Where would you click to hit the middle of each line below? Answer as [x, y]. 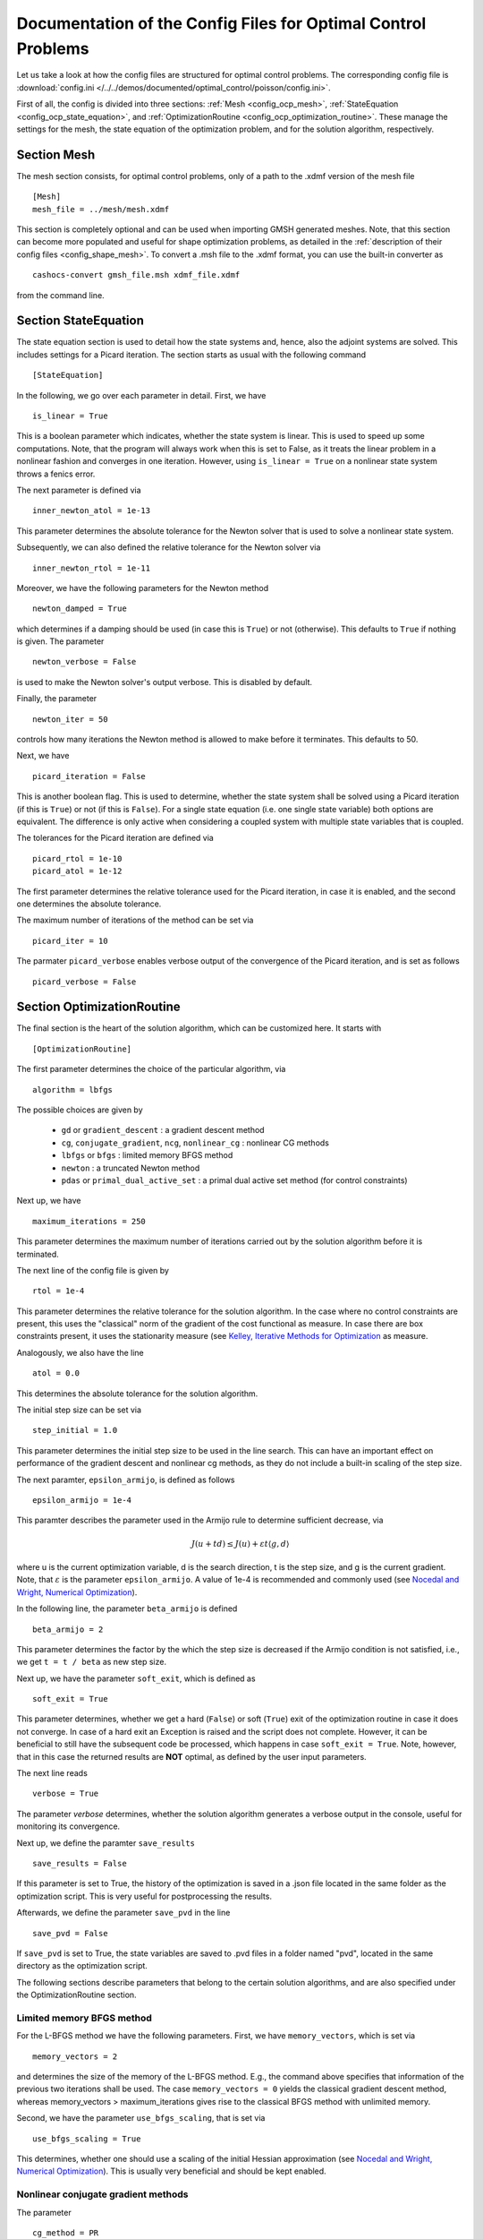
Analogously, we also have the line [80, 1352]
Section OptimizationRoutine [98, 1007]
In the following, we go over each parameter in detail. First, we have [141, 395]
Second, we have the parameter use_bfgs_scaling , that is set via [141, 2118]
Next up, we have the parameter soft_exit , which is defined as [136, 1678]
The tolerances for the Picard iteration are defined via [115, 838]
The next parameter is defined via [79, 490]
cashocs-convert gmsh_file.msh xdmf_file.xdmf [136, 275]
